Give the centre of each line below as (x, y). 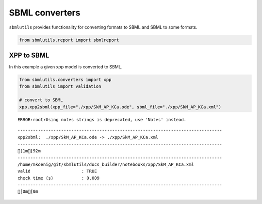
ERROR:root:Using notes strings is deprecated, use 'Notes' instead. (102, 119)
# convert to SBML (41, 100)
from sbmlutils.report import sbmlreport (69, 40)
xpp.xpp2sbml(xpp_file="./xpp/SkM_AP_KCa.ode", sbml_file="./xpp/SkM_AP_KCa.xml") (120, 107)
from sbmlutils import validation (60, 86)
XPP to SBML (29, 55)
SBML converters (45, 13)
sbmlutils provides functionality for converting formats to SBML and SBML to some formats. (103, 27)
